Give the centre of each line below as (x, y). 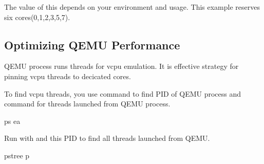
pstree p (17, 155)
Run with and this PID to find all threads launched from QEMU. (107, 138)
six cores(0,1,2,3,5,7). (37, 17)
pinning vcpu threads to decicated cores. (68, 76)
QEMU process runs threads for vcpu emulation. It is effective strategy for (121, 66)
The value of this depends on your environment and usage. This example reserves (132, 7)
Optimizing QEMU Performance (92, 44)
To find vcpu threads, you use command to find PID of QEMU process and (123, 93)
